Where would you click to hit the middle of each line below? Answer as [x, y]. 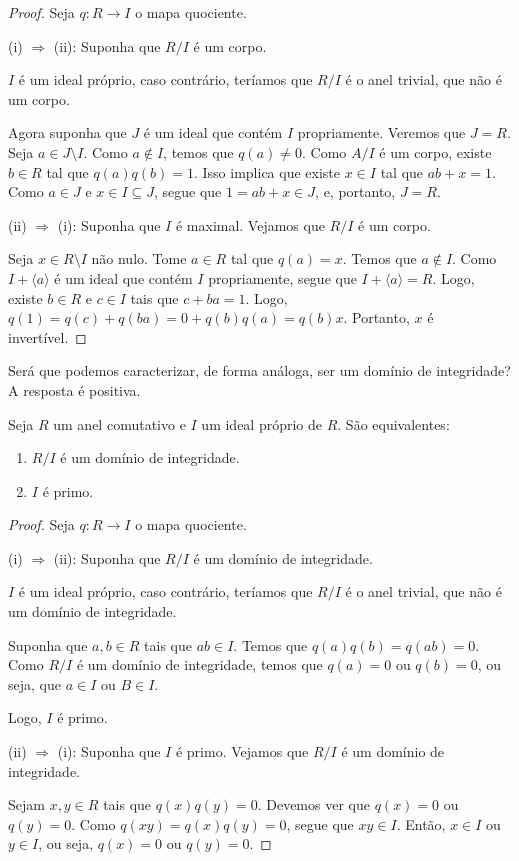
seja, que [34, 683]
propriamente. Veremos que [381, 132]
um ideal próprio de [262, 423]
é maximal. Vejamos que [250, 224]
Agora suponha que [67, 132]
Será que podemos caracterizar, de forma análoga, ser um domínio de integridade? [259, 370]
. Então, [421, 823]
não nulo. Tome [139, 258]
